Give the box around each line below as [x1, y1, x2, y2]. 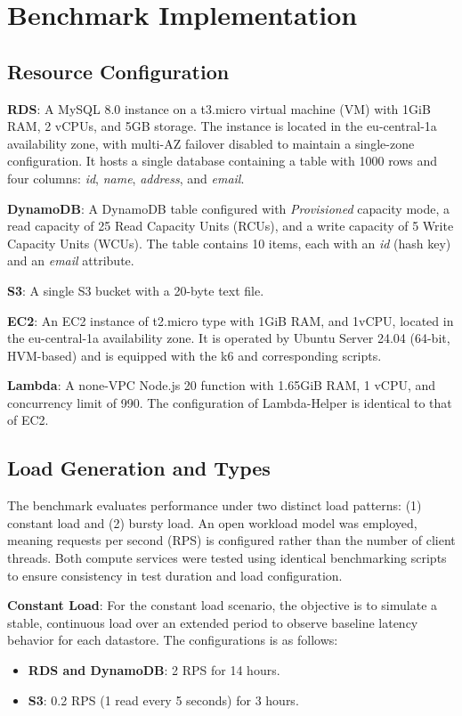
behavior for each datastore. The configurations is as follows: [7, 631, 338, 649]
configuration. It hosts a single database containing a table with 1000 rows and [7, 151, 438, 170]
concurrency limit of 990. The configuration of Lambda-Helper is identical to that [7, 393, 452, 411]
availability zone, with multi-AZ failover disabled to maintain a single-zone [7, 134, 415, 152]
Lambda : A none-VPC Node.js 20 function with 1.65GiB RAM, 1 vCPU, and [7, 376, 436, 395]
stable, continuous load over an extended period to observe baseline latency [7, 613, 418, 631]
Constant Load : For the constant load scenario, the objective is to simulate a [7, 596, 438, 614]
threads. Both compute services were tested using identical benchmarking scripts [7, 549, 447, 567]
